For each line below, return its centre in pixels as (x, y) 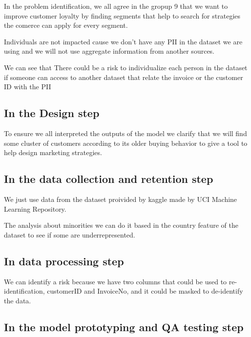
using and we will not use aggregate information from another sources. (109, 51)
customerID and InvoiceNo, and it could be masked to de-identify (145, 291)
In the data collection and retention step (109, 179)
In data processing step (64, 261)
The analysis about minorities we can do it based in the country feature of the (121, 225)
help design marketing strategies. (53, 152)
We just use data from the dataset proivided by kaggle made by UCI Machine (121, 199)
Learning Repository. (35, 208)
